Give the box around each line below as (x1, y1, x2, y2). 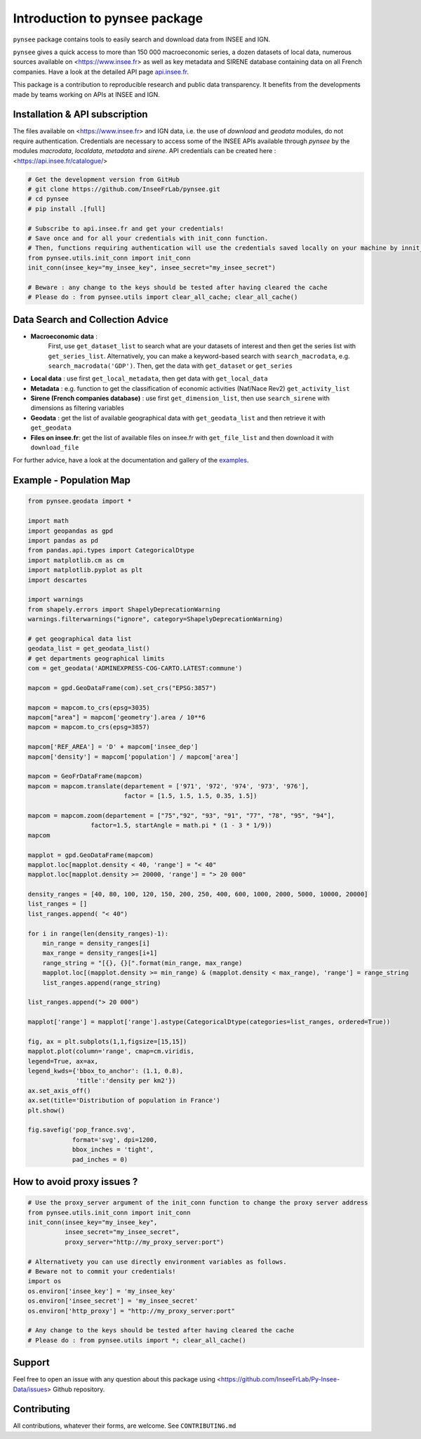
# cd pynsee (27, 195, 69, 203)
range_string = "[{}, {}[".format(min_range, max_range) (42, 959, 243, 967)
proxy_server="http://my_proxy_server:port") (64, 1238, 225, 1246)
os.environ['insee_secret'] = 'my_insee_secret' (27, 1297, 199, 1305)
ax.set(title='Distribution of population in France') (27, 1096, 220, 1105)
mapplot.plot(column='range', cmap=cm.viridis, (27, 1047, 194, 1056)
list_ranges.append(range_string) (42, 979, 161, 986)
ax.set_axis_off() (27, 1087, 91, 1094)
